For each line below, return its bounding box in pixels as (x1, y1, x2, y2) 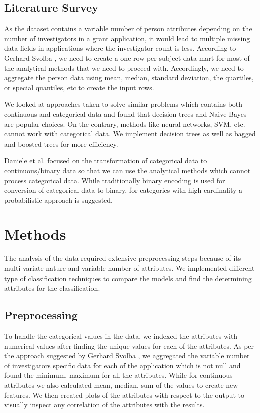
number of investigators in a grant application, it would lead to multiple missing (4, 33, 250, 43)
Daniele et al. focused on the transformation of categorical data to (4, 155, 207, 166)
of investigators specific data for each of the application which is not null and (4, 360, 241, 370)
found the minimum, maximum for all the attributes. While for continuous (4, 370, 233, 380)
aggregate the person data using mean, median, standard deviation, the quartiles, (4, 72, 254, 83)
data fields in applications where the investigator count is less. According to (4, 43, 236, 53)
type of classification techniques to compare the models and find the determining (4, 272, 252, 283)
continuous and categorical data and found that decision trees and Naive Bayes (4, 108, 247, 119)
